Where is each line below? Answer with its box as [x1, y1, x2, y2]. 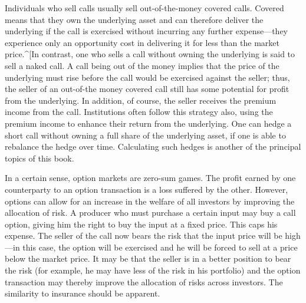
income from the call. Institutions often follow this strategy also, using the [5, 106, 273, 118]
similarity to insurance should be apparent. [5, 287, 160, 299]
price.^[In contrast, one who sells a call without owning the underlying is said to [5, 48, 295, 60]
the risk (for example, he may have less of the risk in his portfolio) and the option [5, 264, 301, 276]
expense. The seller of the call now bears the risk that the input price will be [5, 229, 282, 242]
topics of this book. [5, 151, 74, 164]
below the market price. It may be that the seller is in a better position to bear [5, 252, 291, 265]
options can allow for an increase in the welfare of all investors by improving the [5, 195, 295, 207]
